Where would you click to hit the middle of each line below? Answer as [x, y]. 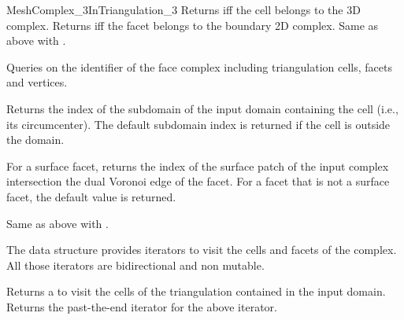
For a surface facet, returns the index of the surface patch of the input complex [198, 166]
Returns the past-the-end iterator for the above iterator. [142, 306]
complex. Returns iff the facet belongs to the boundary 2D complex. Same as [193, 25]
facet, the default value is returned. [91, 196]
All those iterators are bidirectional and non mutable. [135, 265]
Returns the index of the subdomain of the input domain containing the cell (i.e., [202, 108]
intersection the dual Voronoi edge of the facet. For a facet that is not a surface [198, 181]
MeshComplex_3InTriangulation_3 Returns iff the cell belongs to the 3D [183, 9]
